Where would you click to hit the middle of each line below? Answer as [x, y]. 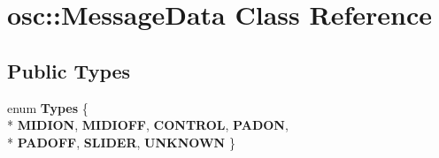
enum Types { [48, 107]
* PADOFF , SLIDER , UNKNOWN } [121, 142]
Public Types [69, 70]
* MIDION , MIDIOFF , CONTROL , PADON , [148, 125]
